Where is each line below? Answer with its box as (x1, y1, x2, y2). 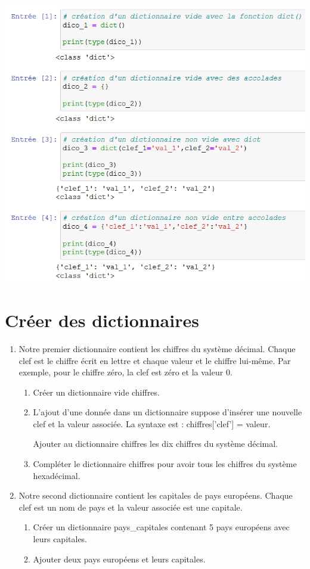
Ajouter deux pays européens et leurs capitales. (33, 552, 206, 565)
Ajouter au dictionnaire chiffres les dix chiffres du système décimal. (33, 437, 278, 450)
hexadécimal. (33, 469, 80, 481)
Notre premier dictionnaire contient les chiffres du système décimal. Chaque (18, 342, 296, 355)
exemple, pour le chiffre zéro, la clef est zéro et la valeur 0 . (18, 366, 232, 378)
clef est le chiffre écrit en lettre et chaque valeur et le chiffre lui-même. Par (18, 354, 291, 366)
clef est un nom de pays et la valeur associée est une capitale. (18, 500, 243, 513)
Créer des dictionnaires (5, 307, 199, 332)
